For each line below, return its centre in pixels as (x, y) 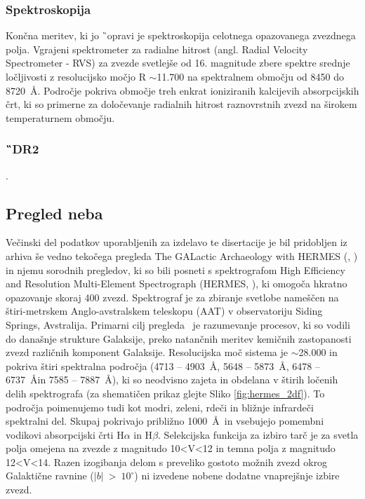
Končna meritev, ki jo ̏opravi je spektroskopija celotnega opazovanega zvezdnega (181, 35)
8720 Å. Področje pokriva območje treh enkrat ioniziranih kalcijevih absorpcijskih (182, 90)
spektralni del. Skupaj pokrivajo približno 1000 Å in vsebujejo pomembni (165, 421)
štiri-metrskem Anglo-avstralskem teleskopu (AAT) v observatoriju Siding (164, 311)
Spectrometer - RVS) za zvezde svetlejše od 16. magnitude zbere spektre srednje (178, 63)
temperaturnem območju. (60, 117)
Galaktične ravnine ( (50, 476)
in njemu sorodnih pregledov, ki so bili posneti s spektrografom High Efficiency (175, 269)
